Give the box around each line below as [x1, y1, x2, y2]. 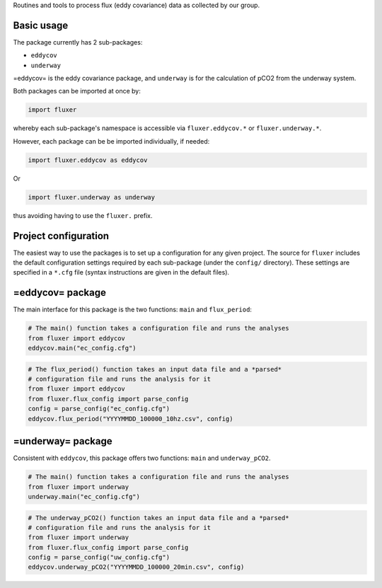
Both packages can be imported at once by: [13, 87, 141, 96]
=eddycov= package [13, 287, 106, 299]
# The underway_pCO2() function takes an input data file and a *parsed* [28, 514, 289, 521]
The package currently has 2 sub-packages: [13, 38, 143, 46]
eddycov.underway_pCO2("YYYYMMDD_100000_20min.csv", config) [28, 563, 245, 571]
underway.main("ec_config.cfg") [28, 492, 141, 500]
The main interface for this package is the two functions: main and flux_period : [13, 305, 253, 314]
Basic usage [13, 19, 69, 31]
